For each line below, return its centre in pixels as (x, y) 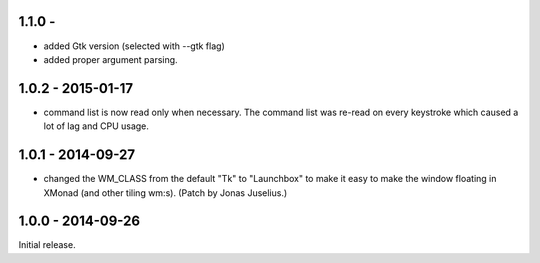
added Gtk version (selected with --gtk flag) (134, 46)
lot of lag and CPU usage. (96, 126)
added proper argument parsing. (111, 59)
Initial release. (47, 245)
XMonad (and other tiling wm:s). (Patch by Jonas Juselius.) (165, 192)
